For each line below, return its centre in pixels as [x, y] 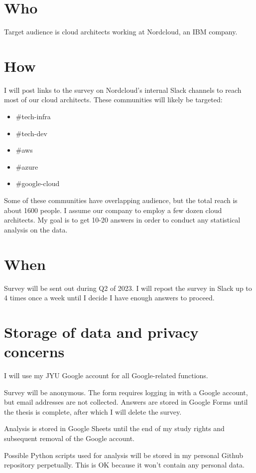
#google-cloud [38, 183]
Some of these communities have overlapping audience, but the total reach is [121, 200]
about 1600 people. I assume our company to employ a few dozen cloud [113, 210]
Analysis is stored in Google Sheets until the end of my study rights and [114, 428]
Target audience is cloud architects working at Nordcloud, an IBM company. [121, 32]
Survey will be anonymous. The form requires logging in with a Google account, [126, 392]
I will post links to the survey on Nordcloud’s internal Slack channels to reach [123, 90]
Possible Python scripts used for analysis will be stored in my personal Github [124, 455]
